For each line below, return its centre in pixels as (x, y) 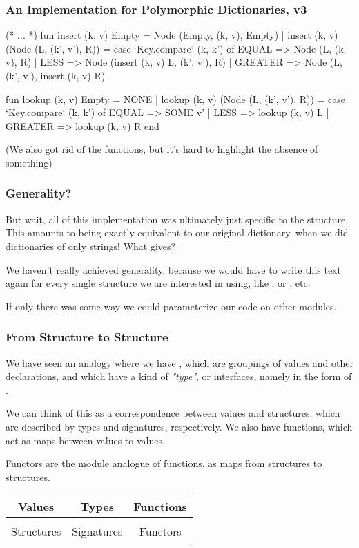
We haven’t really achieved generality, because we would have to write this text (173, 269)
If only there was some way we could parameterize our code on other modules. (171, 306)
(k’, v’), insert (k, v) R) (56, 75)
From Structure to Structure (87, 337)
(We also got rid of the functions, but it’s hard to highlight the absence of (162, 149)
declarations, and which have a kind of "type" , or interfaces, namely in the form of (179, 376)
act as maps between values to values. (85, 440)
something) (29, 162)
